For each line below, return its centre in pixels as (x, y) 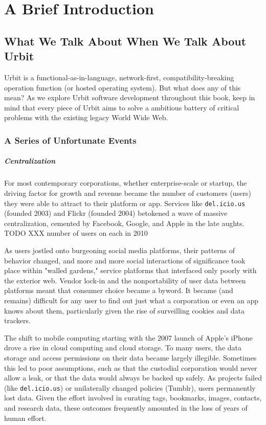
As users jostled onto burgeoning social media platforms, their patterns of (120, 250)
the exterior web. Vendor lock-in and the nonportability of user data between (125, 280)
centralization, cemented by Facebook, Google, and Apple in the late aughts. (124, 223)
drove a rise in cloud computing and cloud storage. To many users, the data (123, 348)
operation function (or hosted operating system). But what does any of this (123, 87)
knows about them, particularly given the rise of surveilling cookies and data (124, 310)
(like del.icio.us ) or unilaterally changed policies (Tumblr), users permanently (130, 387)
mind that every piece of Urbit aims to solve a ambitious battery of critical (122, 107)
